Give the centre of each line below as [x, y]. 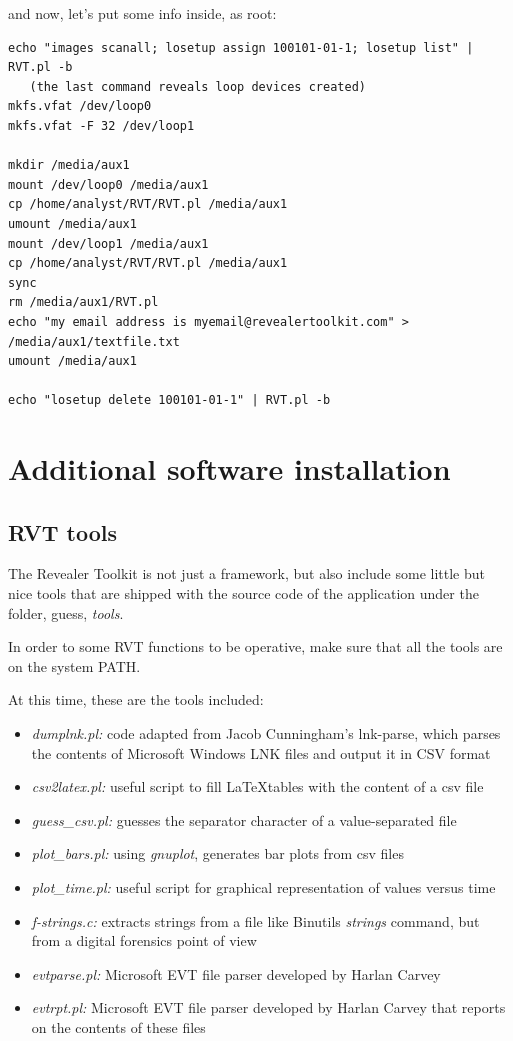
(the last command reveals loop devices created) [197, 86]
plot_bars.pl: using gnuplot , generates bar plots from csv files [217, 853]
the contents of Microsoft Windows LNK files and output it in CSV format [261, 752]
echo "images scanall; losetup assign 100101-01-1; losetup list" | [241, 47]
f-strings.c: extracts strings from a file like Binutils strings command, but [255, 920]
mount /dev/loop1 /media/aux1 [108, 243]
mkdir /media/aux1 [69, 165]
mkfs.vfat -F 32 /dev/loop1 [101, 125]
